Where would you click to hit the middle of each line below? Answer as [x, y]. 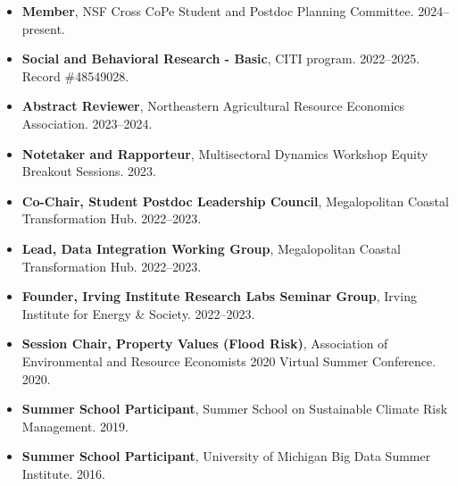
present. [43, 28]
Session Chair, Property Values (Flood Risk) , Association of [205, 344]
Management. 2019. [75, 426]
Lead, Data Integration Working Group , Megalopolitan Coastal [211, 248]
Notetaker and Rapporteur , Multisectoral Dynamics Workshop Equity [225, 153]
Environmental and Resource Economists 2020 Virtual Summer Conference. [229, 360]
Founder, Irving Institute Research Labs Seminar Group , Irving [219, 296]
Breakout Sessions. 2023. [89, 171]
